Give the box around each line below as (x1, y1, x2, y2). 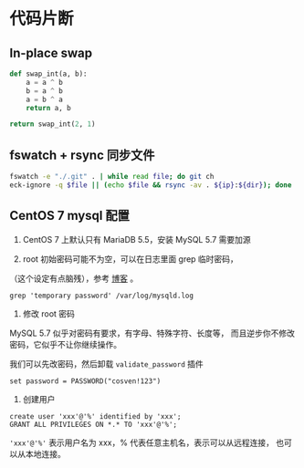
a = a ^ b (26, 78, 64, 87)
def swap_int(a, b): (9, 69, 89, 78)
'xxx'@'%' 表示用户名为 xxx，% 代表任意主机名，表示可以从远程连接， (9, 437, 274, 448)
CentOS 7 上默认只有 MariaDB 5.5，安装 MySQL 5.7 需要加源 (22, 234, 251, 244)
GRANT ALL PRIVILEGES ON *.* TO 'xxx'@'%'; (9, 420, 178, 429)
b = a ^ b (26, 86, 64, 96)
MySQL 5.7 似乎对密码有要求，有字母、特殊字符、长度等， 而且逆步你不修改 (9, 328, 295, 338)
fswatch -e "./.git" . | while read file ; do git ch (9, 172, 215, 182)
